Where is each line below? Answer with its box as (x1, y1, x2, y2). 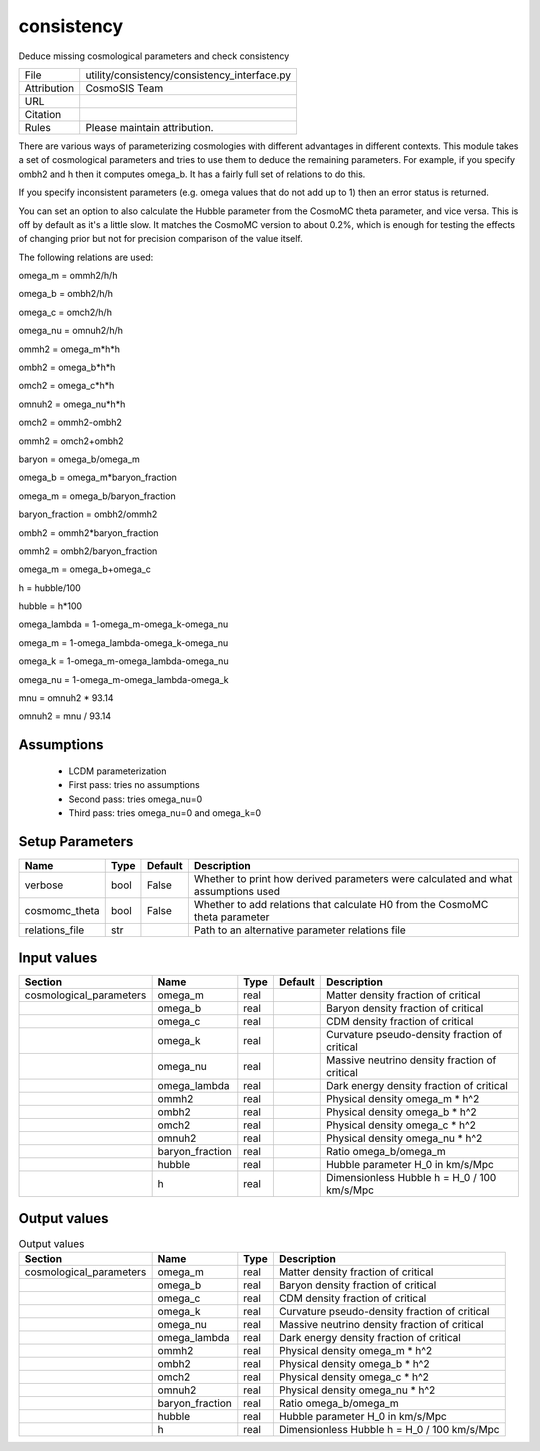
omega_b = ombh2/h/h (18, 288, 114, 300)
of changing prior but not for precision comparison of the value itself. (18, 233, 304, 245)
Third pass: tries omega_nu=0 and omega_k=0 (68, 807, 262, 819)
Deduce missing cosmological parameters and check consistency (18, 50, 290, 62)
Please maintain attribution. (85, 120, 214, 134)
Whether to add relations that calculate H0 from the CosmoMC (193, 897, 489, 911)
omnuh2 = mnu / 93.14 (18, 710, 112, 722)
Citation (24, 107, 62, 121)
